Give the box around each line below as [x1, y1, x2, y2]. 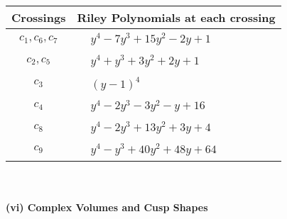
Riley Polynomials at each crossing [77, 9, 276, 26]
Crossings [11, 9, 66, 26]
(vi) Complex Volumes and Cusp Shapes [6, 200, 208, 215]
